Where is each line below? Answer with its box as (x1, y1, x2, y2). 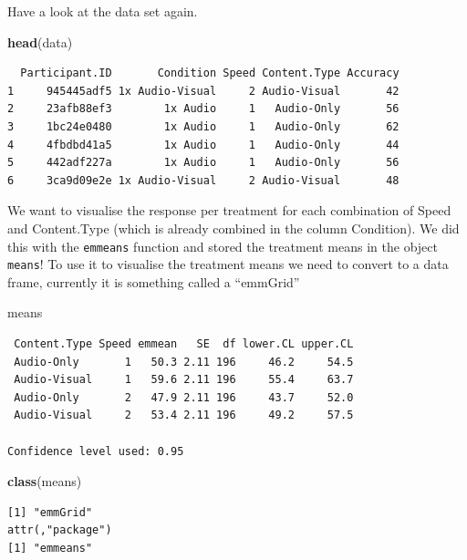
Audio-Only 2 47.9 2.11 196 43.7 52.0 (14, 390, 354, 404)
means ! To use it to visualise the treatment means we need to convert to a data (7, 254, 449, 274)
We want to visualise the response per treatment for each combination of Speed (7, 201, 451, 220)
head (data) (7, 32, 73, 51)
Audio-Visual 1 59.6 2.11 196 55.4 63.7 (14, 373, 354, 387)
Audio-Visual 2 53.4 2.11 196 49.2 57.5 (14, 409, 354, 422)
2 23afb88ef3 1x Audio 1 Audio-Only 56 (7, 102, 400, 116)
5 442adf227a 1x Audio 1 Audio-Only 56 (7, 156, 400, 170)
